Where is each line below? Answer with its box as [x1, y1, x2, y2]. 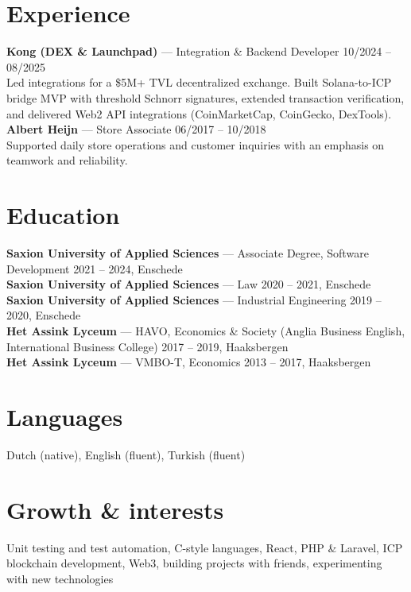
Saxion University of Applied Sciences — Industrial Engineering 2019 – [6, 291, 382, 308]
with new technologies [6, 570, 114, 586]
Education [6, 199, 120, 231]
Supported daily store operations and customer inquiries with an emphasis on [6, 136, 385, 153]
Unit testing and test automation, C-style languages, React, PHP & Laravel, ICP [6, 539, 403, 555]
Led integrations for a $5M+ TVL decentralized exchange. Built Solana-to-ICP [6, 74, 392, 91]
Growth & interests [6, 493, 224, 525]
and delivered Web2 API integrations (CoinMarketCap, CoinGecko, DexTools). [6, 105, 392, 122]
